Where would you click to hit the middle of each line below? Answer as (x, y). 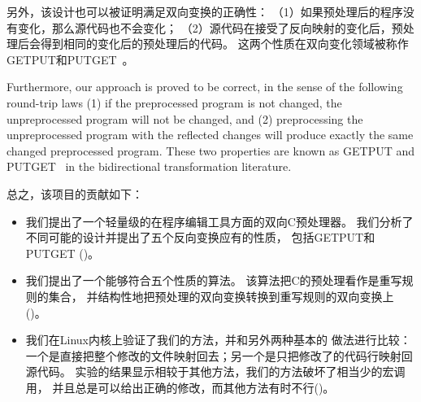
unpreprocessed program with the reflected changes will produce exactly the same (210, 135)
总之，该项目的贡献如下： (75, 193)
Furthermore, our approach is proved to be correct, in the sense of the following (205, 87)
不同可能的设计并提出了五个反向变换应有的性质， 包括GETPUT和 (200, 237)
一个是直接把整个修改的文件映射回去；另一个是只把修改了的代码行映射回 (219, 355)
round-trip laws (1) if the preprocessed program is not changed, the (174, 102)
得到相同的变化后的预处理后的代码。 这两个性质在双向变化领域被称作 (224, 44)
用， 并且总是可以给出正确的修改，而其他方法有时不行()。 (180, 387)
